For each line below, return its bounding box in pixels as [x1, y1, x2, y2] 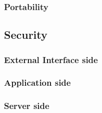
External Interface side [4, 53, 98, 66]
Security [4, 27, 47, 42]
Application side [4, 76, 71, 89]
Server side [4, 99, 49, 112]
